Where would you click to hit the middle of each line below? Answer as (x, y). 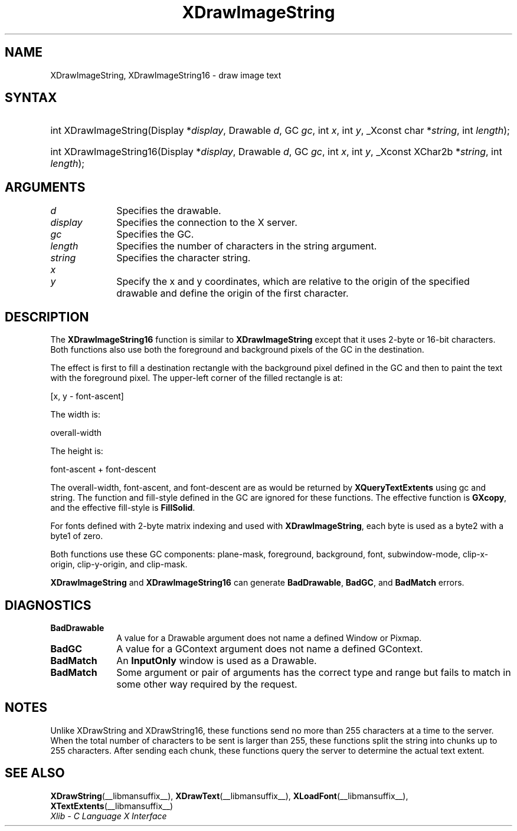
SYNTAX (31, 98)
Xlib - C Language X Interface (109, 816)
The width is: (76, 415)
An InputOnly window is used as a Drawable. (217, 660)
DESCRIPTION (47, 317)
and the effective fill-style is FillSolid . (123, 508)
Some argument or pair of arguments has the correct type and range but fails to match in (314, 672)
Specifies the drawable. (169, 211)
